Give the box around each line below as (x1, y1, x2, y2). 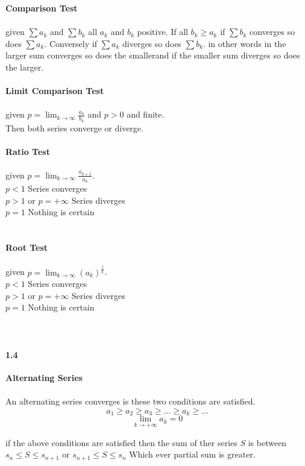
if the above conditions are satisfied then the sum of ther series (5, 436, 237, 449)
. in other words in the (203, 37, 286, 49)
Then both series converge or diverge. (5, 121, 143, 134)
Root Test (5, 241, 48, 254)
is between (248, 436, 287, 449)
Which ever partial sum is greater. (129, 448, 256, 461)
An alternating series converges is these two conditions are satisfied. (5, 395, 256, 408)
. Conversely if (44, 37, 97, 49)
